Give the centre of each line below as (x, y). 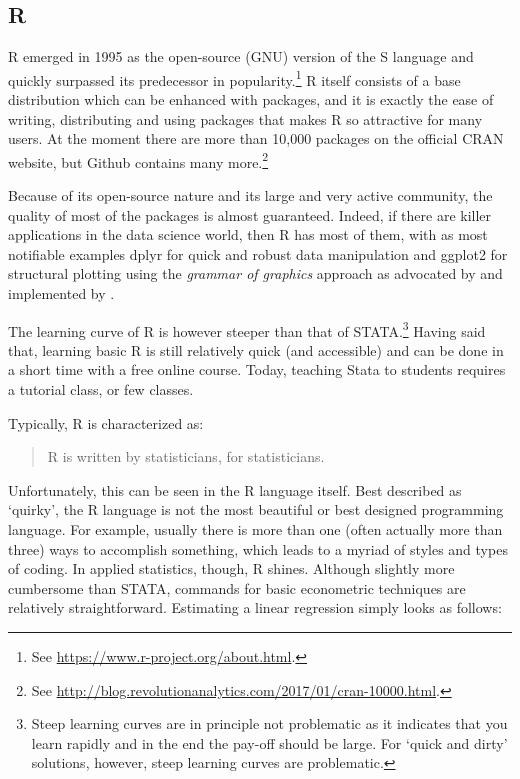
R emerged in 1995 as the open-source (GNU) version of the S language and (241, 56)
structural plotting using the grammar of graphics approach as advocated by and (255, 273)
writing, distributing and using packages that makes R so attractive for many (245, 118)
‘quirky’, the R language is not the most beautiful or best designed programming (256, 509)
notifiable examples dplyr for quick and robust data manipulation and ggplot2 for (258, 253)
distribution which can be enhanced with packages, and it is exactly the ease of (251, 99)
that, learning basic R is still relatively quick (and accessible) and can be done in (256, 349)
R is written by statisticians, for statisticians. (186, 456)
